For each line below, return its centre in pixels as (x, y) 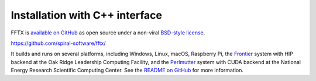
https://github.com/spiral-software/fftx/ (58, 43)
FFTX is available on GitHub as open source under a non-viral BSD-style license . (108, 33)
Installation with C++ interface (86, 15)
